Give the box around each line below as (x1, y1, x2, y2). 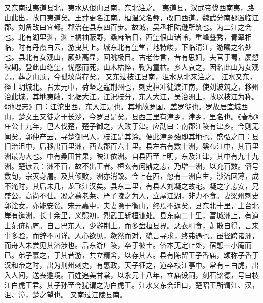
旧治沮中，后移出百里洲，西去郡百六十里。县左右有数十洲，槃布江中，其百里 (4, 141, 259, 151)
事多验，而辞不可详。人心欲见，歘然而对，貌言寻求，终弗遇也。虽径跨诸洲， (4, 230, 259, 240)
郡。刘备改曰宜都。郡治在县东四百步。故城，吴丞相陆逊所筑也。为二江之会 (4, 22, 252, 32)
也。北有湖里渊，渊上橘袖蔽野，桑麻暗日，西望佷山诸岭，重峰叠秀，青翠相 (4, 31, 252, 42)
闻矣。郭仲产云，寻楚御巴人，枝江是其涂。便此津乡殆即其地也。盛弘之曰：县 (4, 131, 259, 141)
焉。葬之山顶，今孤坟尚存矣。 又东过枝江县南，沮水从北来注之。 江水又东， (4, 71, 257, 82)
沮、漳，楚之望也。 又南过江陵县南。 (4, 289, 127, 300)
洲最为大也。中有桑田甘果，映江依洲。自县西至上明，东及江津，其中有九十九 (4, 150, 259, 161)
